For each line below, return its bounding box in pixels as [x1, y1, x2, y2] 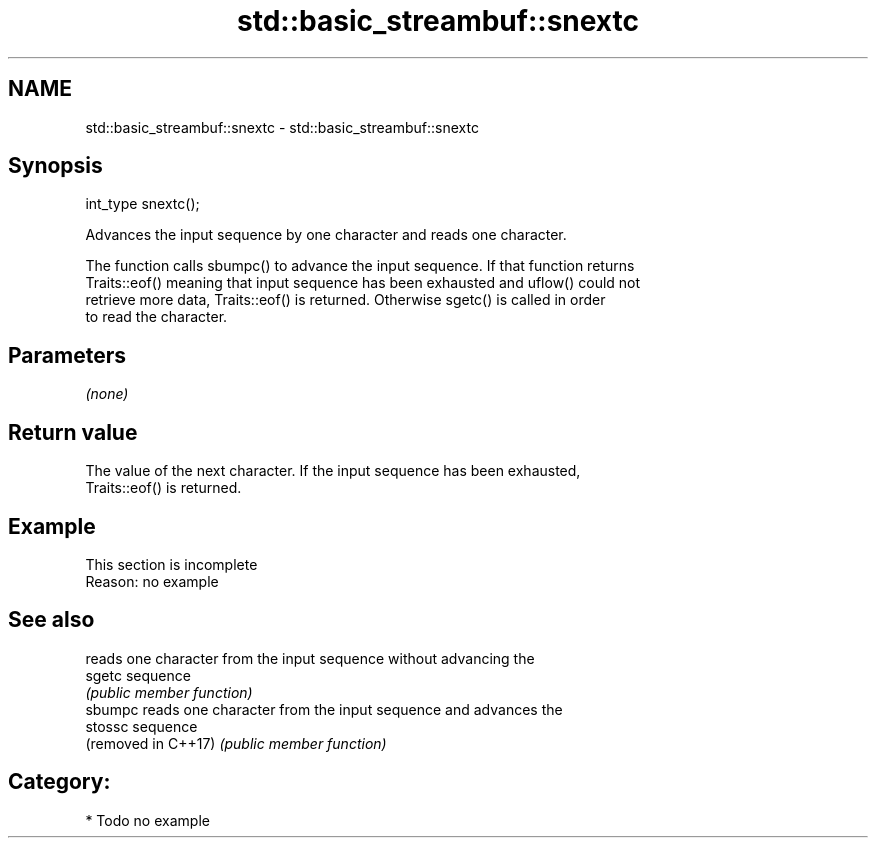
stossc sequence [85, 717, 198, 735]
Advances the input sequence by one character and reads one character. [85, 226, 567, 244]
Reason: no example [85, 572, 219, 590]
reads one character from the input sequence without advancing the [85, 649, 535, 667]
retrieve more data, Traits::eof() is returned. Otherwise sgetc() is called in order [85, 291, 606, 309]
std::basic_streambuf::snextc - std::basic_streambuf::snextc [85, 118, 479, 136]
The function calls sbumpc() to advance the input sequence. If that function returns [85, 257, 635, 275]
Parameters [8, 342, 126, 368]
